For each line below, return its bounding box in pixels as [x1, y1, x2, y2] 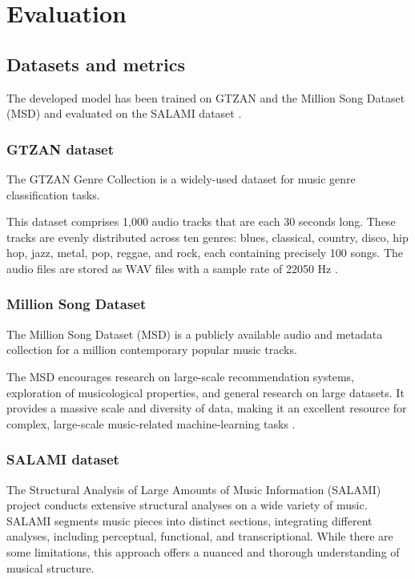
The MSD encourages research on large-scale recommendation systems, [6, 368, 354, 384]
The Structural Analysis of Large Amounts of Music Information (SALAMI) [6, 480, 381, 497]
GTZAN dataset [6, 139, 114, 159]
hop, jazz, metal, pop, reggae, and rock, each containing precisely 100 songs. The [6, 244, 403, 261]
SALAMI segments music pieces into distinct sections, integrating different [6, 512, 373, 529]
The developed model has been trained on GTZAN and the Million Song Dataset [6, 89, 405, 106]
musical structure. [6, 559, 95, 576]
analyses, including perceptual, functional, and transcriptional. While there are [6, 528, 393, 545]
